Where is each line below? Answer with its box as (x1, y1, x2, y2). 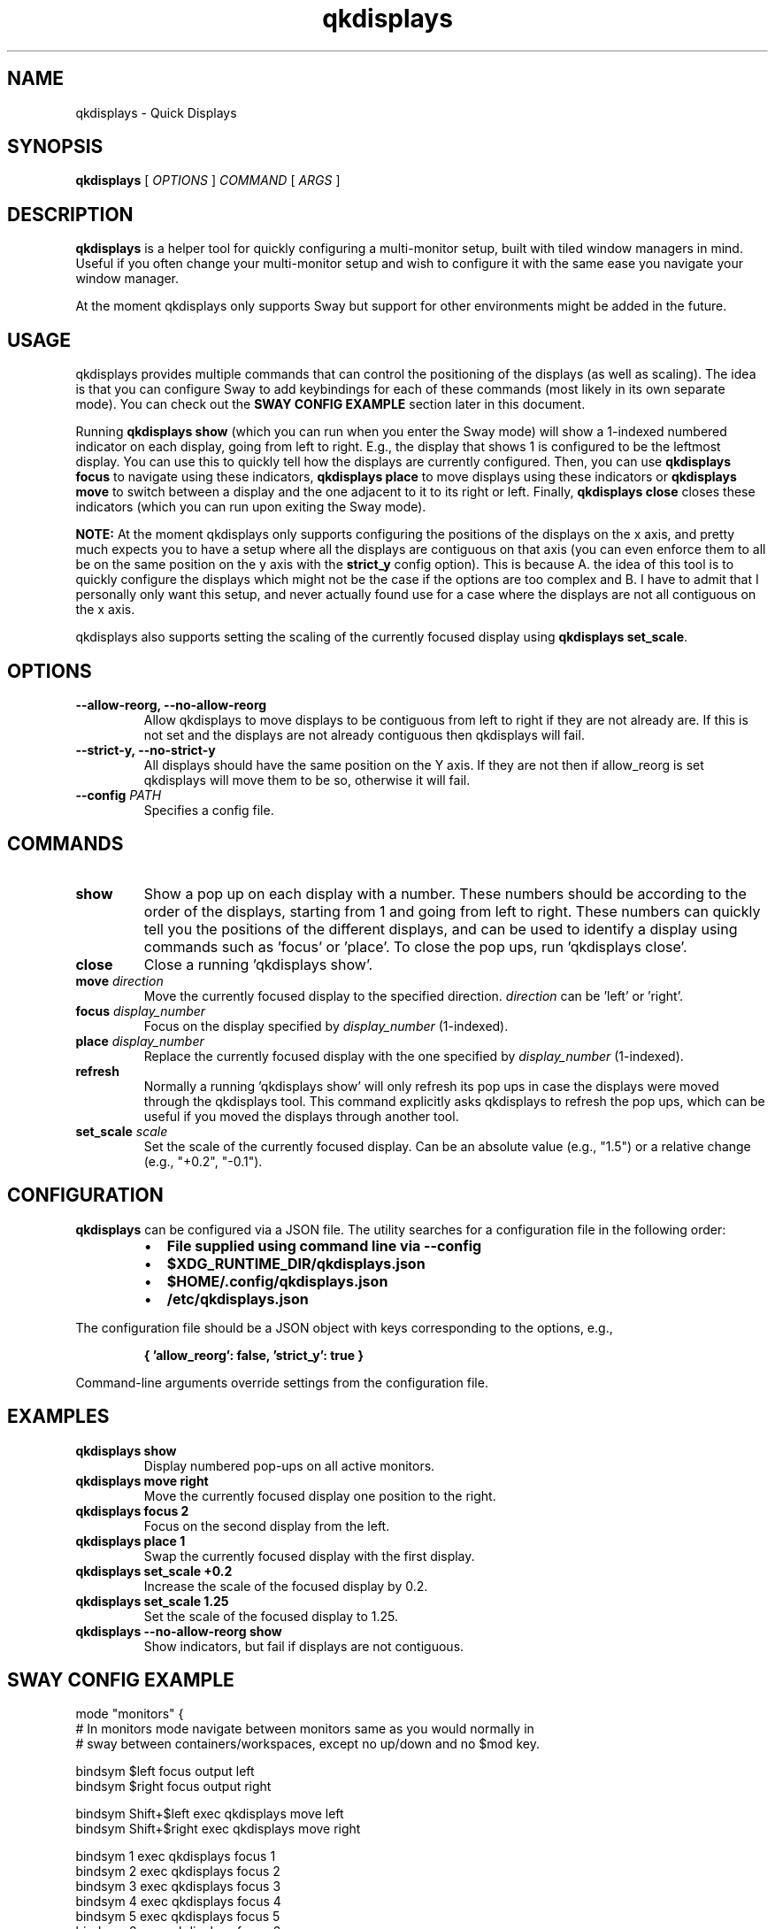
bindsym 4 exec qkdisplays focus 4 (75, 1894, 281, 1910)
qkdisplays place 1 (75, 1533, 186, 1549)
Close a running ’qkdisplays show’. (143, 955, 373, 973)
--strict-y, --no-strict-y (75, 742, 216, 757)
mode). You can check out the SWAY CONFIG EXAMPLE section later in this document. (75, 396, 586, 412)
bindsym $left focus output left (75, 1764, 255, 1779)
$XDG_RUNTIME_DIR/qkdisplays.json (166, 1254, 426, 1272)
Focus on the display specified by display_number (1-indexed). (143, 1018, 509, 1034)
